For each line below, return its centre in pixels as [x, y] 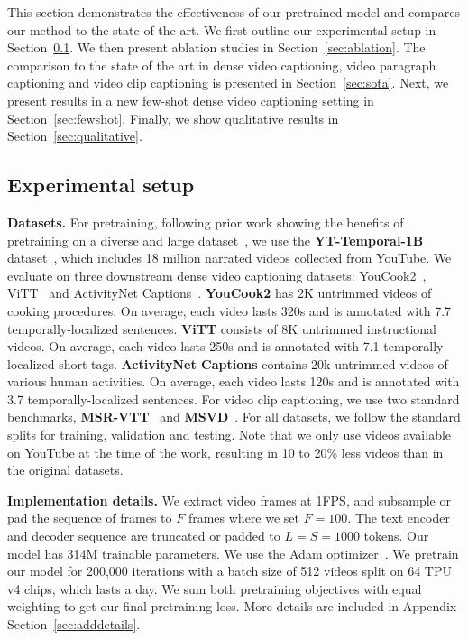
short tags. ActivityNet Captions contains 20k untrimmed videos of [253, 363]
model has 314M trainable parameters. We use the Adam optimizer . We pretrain [233, 553]
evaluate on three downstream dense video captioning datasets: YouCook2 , [217, 275]
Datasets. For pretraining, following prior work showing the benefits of [206, 222]
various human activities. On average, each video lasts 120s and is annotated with [234, 381]
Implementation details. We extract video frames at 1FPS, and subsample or [229, 500]
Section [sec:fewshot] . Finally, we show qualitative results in [173, 118]
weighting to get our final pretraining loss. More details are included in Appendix [232, 606]
